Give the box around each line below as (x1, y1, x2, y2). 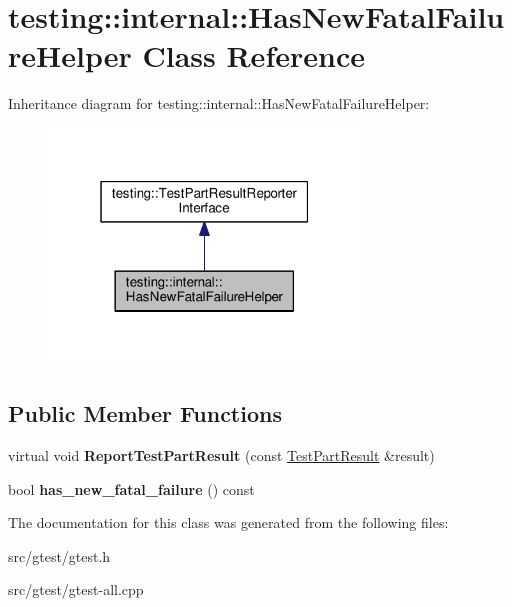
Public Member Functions (8, 398, 282, 429)
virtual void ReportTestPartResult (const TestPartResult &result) (8, 444, 435, 465)
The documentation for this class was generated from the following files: (8, 512, 449, 533)
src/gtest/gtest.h (8, 545, 111, 566)
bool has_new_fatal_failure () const (8, 478, 255, 499)
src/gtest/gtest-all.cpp (8, 579, 144, 600)
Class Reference (142, 35, 365, 76)
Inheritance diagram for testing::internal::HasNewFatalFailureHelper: (8, 93, 430, 114)
